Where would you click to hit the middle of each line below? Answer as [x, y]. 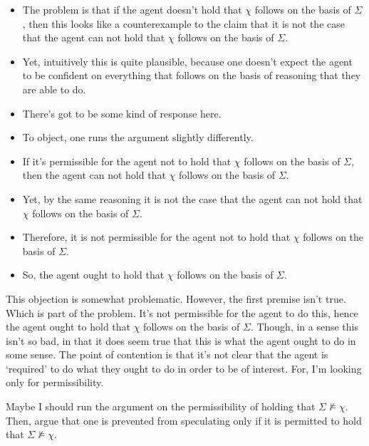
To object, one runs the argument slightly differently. [138, 137]
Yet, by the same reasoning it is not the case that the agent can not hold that [192, 198]
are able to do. [54, 89]
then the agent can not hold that [94, 175]
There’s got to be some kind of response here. [122, 113]
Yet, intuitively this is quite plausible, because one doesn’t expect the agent [187, 61]
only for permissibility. [55, 382]
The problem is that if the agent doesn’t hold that [132, 9]
